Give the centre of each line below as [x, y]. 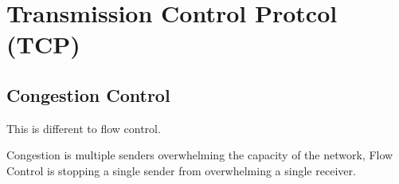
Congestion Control [88, 94]
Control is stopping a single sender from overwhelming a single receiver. [181, 170]
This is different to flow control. [84, 128]
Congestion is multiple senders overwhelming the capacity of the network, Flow [200, 155]
